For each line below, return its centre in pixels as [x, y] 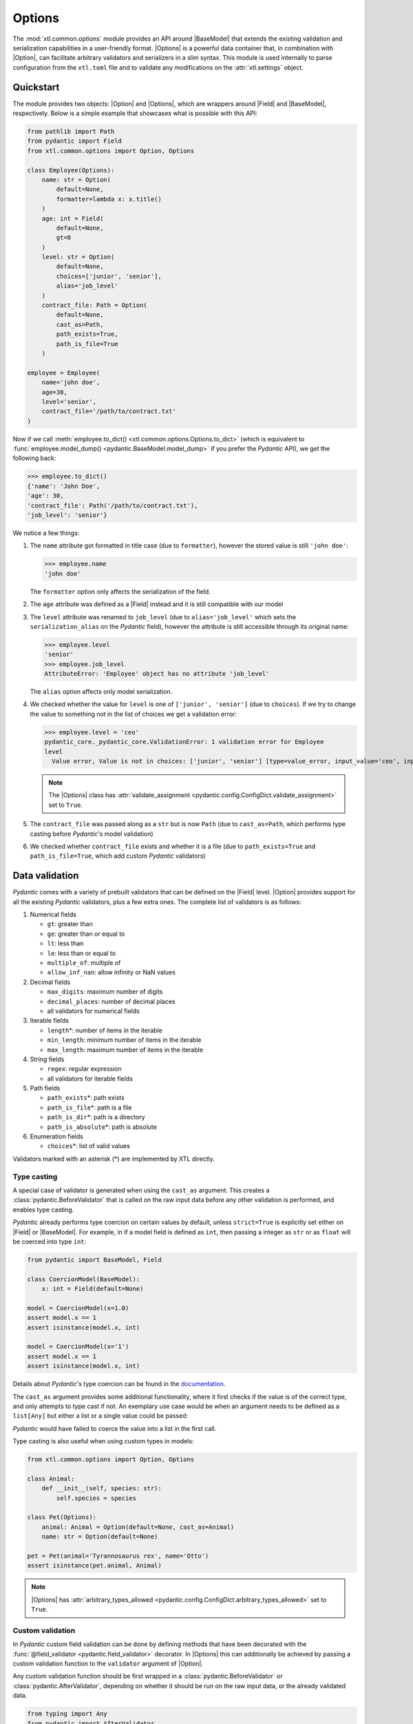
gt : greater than [70, 924]
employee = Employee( [64, 373]
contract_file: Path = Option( [94, 305]
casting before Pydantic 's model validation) [92, 834]
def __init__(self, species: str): [102, 1489]
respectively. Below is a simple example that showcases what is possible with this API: [135, 113]
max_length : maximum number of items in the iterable [125, 1050]
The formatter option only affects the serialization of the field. [120, 591]
